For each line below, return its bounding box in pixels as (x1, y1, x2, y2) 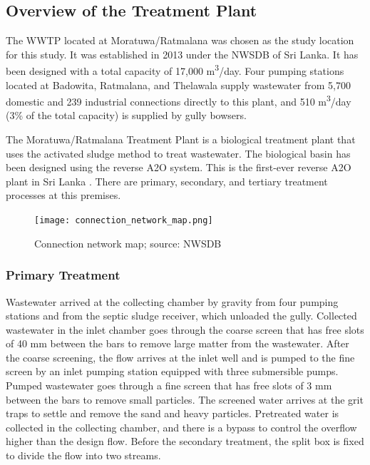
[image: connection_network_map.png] (34, 215, 213, 226)
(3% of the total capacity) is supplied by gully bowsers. (6, 108, 247, 123)
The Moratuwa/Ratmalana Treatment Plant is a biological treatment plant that (6, 132, 356, 147)
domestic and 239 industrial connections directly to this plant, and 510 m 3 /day (6, 92, 351, 108)
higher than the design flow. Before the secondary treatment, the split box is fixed (6, 434, 364, 449)
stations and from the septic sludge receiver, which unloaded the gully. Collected (6, 308, 357, 323)
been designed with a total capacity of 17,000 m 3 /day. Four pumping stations (6, 61, 344, 78)
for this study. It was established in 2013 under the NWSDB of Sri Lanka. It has (6, 46, 359, 61)
